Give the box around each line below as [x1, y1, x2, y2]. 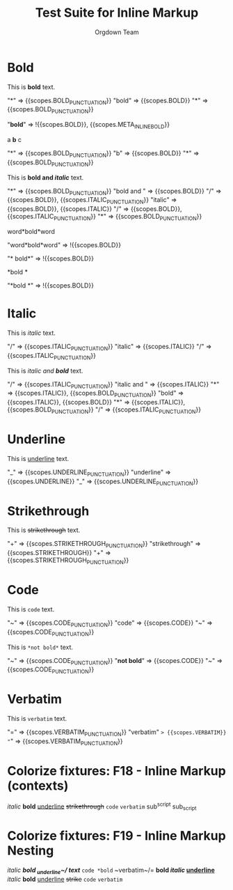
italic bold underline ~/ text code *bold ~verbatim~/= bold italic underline [7, 866, 216, 875]
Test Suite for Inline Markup [35, 5, 199, 21]
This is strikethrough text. [7, 526, 81, 534]
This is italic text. [7, 329, 56, 337]
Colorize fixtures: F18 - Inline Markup [7, 763, 226, 779]
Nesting [7, 843, 54, 859]
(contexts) [7, 778, 69, 793]
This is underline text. [7, 454, 70, 462]
